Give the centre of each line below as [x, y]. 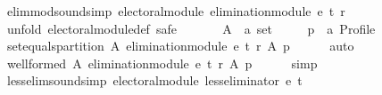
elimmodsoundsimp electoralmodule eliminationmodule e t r [176, 11]
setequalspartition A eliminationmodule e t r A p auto [180, 46]
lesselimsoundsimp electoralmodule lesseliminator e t [154, 80]
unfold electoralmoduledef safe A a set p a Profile [191, 28]
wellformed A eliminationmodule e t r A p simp [162, 63]
